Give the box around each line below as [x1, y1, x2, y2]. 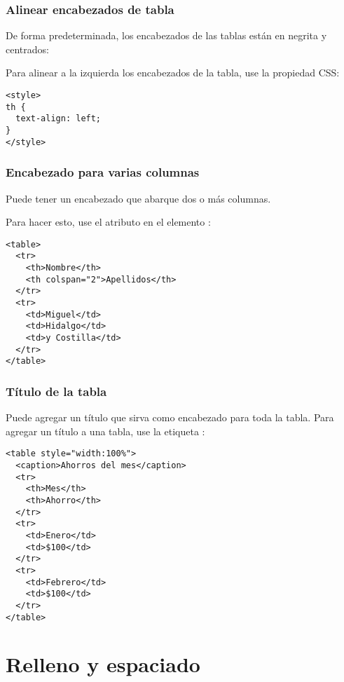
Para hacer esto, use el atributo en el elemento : [6, 214, 211, 229]
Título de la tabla [6, 382, 107, 400]
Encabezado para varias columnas [6, 163, 200, 181]
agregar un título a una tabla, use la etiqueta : [6, 423, 205, 438]
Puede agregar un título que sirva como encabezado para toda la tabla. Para [6, 410, 334, 425]
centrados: [6, 41, 49, 56]
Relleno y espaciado [6, 650, 200, 678]
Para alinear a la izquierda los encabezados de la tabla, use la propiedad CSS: [6, 65, 340, 80]
